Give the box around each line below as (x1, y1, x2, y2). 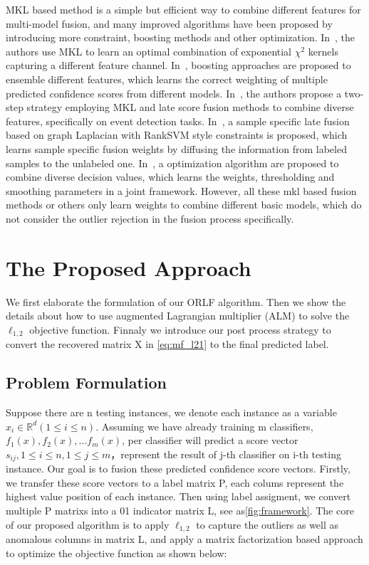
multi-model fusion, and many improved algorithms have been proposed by (6, 16, 333, 31)
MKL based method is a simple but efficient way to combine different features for (6, 2, 361, 16)
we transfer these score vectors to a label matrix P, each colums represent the (6, 475, 344, 490)
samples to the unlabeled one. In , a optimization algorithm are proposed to (6, 155, 339, 170)
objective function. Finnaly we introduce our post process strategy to (29, 322, 331, 337)
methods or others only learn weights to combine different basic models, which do (6, 197, 362, 212)
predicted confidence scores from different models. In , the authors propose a (6, 85, 342, 100)
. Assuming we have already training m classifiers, (95, 418, 313, 433)
